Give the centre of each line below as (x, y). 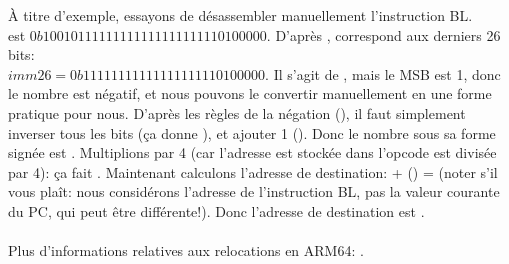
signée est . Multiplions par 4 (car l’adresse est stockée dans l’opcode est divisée (252, 152)
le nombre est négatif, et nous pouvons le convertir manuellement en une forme (250, 93)
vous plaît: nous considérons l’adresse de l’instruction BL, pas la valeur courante (254, 191)
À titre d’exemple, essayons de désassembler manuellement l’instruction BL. (240, 15)
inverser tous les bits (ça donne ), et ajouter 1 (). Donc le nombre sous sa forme (252, 132)
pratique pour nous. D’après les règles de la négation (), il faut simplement (237, 112)
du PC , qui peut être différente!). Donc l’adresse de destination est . (216, 210)
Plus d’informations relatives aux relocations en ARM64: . (186, 250)
